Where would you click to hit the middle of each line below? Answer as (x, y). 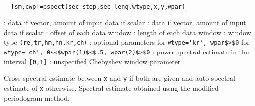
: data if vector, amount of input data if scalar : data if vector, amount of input (125, 23)
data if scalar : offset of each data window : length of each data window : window (127, 32)
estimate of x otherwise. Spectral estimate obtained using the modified (111, 88)
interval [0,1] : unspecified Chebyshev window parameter (92, 61)
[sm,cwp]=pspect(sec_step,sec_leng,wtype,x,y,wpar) (98, 7)
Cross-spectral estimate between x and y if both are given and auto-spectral (120, 78)
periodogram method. (37, 97)
